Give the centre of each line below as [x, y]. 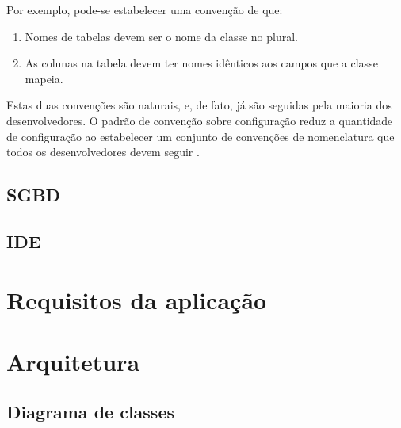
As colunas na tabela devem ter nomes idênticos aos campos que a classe [201, 63]
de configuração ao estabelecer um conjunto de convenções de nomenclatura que [200, 136]
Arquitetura [73, 361]
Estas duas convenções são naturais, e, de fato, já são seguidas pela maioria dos [199, 105]
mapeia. [44, 78]
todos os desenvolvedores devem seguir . [103, 152]
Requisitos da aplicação [137, 299]
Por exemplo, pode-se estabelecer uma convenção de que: [145, 10]
